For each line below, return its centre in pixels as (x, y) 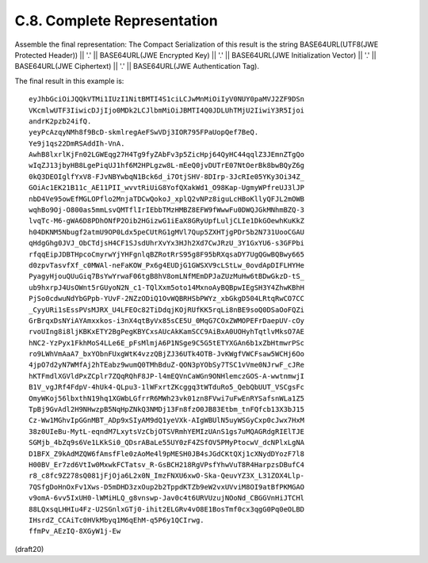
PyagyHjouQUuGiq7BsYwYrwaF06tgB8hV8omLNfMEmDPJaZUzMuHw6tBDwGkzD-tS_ (167, 276)
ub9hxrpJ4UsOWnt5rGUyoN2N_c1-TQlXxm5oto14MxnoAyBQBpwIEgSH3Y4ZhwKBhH (167, 287)
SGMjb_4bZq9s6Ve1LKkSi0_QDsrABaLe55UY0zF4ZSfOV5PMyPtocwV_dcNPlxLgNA (167, 443)
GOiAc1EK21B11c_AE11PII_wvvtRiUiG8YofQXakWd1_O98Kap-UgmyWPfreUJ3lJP (167, 188)
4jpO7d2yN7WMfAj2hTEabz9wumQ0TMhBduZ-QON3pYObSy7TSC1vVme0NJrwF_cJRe (167, 365)
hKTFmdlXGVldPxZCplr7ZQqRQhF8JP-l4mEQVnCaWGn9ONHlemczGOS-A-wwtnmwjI (167, 376)
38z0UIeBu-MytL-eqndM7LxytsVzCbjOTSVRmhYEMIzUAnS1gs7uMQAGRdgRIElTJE (167, 431)
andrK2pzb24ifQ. (60, 121)
